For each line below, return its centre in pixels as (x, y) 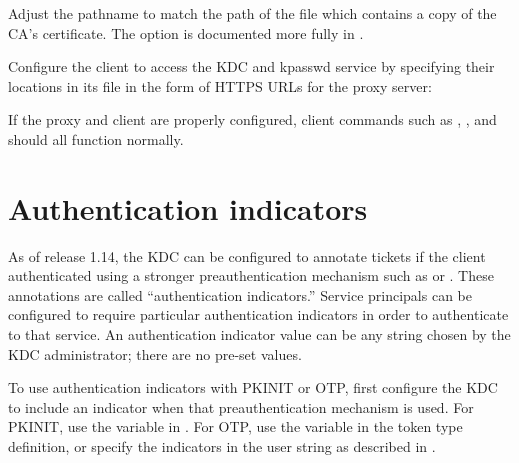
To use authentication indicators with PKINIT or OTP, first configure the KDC (253, 387)
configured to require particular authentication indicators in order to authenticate (258, 314)
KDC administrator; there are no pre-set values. (155, 353)
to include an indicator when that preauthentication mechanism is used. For (241, 406)
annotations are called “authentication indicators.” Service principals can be (240, 294)
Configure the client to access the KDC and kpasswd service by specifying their (251, 66)
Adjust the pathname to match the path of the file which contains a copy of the (252, 13)
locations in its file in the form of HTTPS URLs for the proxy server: (220, 85)
